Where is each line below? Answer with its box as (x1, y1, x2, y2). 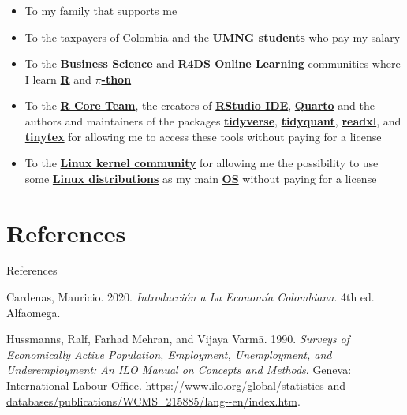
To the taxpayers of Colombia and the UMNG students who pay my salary (24, 28, 401, 45)
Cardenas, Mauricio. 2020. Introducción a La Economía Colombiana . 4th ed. (6, 289, 375, 305)
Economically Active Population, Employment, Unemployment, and (6, 346, 332, 362)
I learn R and (24, 70, 91, 87)
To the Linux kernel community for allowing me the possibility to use (24, 155, 379, 171)
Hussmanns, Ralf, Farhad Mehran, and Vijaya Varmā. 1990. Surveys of (6, 331, 349, 347)
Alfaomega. (6, 304, 61, 320)
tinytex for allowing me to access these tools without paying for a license (24, 128, 382, 144)
